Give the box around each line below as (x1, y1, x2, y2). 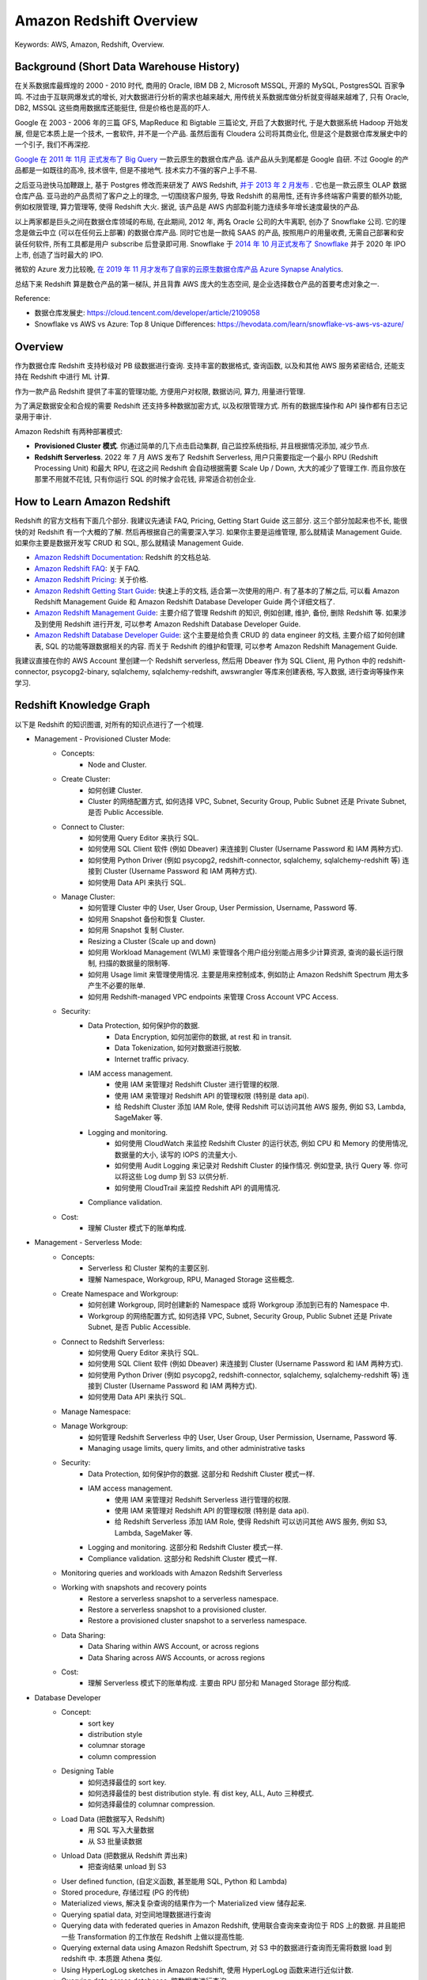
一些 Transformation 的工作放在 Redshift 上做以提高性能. (61, 1932, 245, 1941)
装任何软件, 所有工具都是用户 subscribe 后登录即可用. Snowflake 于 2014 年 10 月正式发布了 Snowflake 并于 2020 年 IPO (14, 238, 406, 249)
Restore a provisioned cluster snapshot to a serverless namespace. (88, 1616, 308, 1625)
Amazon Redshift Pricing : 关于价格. (34, 575, 149, 584)
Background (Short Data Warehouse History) (14, 60, 240, 74)
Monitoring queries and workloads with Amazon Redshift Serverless (61, 1568, 283, 1578)
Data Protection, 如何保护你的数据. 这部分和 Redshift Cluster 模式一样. (88, 1469, 316, 1479)
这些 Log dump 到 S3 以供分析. (127, 1172, 229, 1182)
